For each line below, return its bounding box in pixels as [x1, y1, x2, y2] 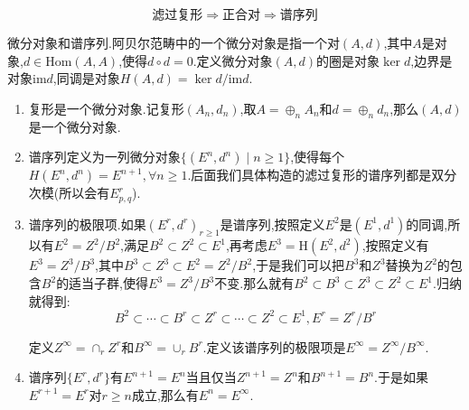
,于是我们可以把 [252, 256, 345, 275]
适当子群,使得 [69, 274, 149, 293]
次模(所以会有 [28, 183, 110, 202]
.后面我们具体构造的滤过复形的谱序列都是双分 [187, 165, 457, 184]
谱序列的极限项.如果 [28, 214, 146, 233]
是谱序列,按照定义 [220, 214, 325, 233]
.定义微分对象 [192, 51, 273, 70]
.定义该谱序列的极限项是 [202, 337, 346, 356]
